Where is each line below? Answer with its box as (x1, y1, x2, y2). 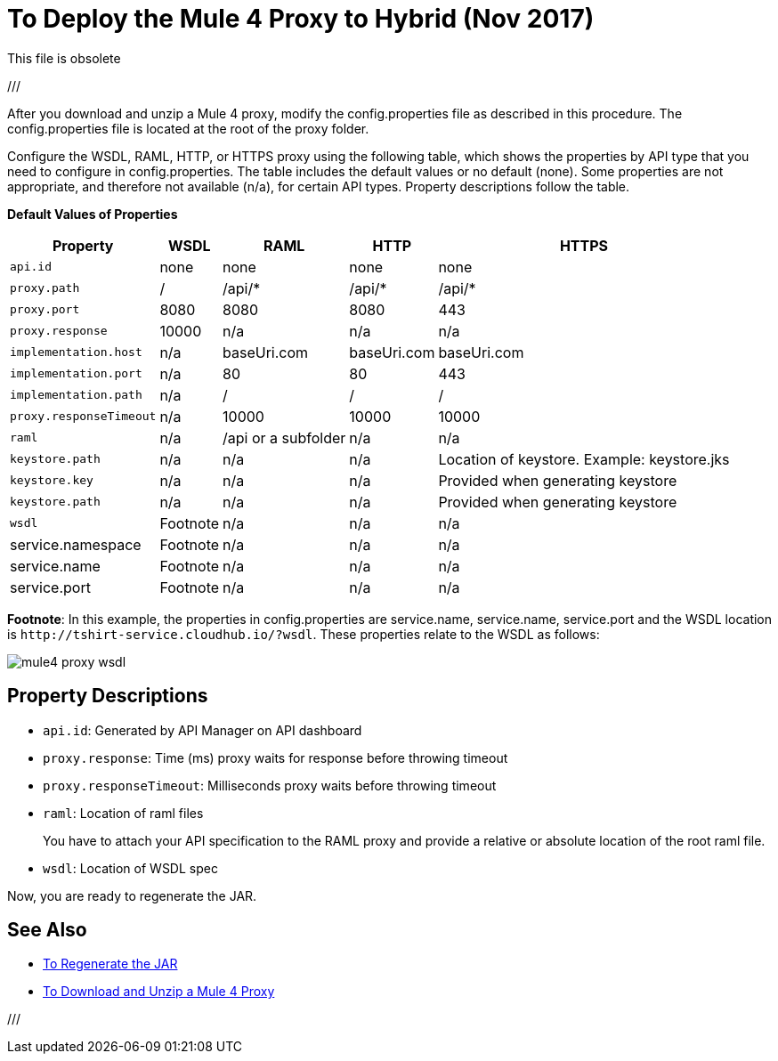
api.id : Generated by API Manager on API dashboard (43, 722, 362, 738)
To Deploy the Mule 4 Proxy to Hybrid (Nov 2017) (7, 4, 595, 34)
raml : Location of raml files (43, 805, 204, 821)
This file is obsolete (7, 50, 121, 66)
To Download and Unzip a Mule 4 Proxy (43, 984, 275, 1000)
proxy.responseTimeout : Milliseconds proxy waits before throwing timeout (43, 777, 497, 793)
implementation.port (10, 367, 142, 381)
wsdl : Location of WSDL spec (43, 860, 218, 876)
